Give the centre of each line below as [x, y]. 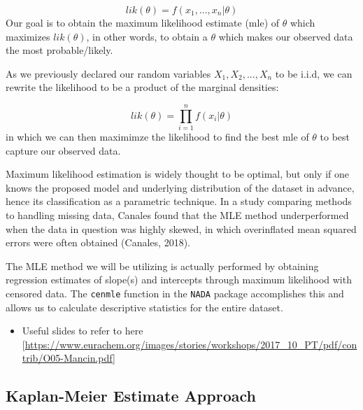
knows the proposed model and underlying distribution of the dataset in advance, [180, 187]
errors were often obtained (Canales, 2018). [98, 242]
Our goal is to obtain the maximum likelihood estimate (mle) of [143, 22]
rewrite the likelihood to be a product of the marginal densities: [142, 87]
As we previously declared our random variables [108, 73]
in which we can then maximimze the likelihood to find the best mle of [157, 137]
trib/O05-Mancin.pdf [67, 358]
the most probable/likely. [59, 50]
